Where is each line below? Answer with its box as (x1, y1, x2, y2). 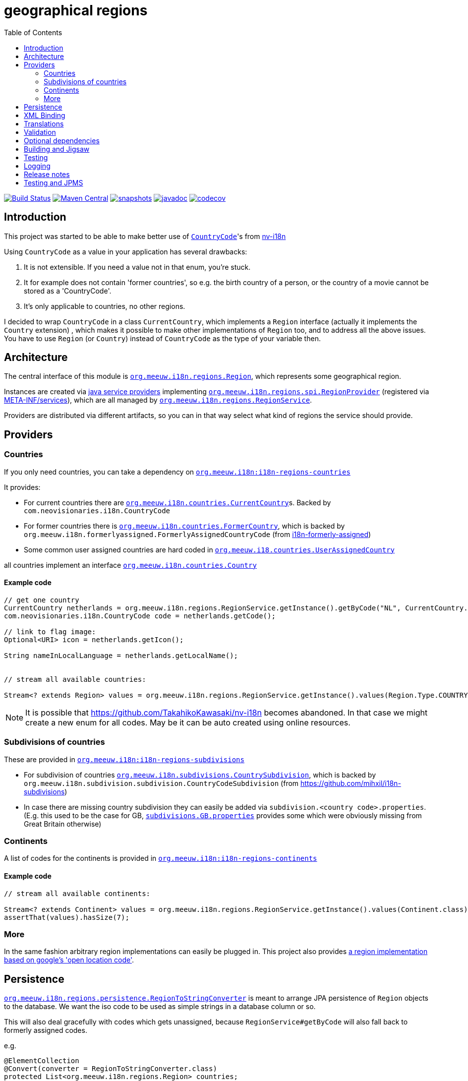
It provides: (4, 482, 41, 491)
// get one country (4, 596, 79, 604)
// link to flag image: (4, 627, 96, 636)
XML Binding (24, 111, 65, 120)
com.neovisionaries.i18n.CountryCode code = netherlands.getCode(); (4, 611, 276, 620)
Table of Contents (4, 28, 62, 37)
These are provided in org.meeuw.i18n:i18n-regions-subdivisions (4, 755, 244, 764)
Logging (24, 161, 51, 170)
